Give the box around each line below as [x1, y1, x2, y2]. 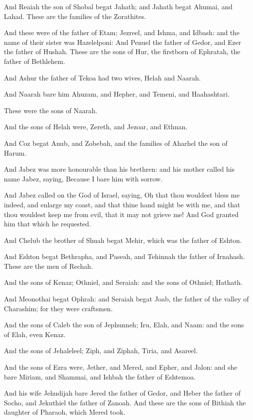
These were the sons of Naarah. [4, 105, 97, 115]
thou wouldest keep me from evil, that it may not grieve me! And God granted [4, 209, 239, 219]
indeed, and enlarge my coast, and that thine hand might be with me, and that [4, 199, 240, 209]
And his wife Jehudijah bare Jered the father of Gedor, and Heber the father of [4, 388, 241, 398]
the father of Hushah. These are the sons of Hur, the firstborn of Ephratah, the [4, 46, 240, 57]
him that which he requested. [4, 219, 91, 229]
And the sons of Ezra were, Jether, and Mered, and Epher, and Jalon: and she [4, 362, 237, 372]
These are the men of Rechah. [4, 260, 93, 271]
